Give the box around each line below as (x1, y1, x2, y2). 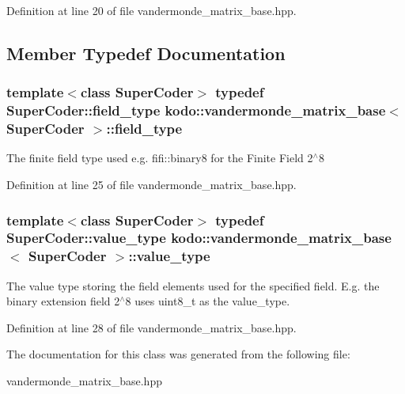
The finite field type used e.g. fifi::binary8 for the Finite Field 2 (6, 150, 313, 166)
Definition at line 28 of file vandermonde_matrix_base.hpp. (6, 319, 297, 335)
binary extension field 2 (6, 293, 120, 309)
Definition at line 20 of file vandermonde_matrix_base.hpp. (6, 2, 297, 18)
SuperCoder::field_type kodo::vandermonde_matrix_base (6, 100, 386, 120)
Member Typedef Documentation (6, 40, 286, 65)
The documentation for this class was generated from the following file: (6, 346, 350, 362)
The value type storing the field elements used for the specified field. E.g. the (6, 277, 380, 294)
